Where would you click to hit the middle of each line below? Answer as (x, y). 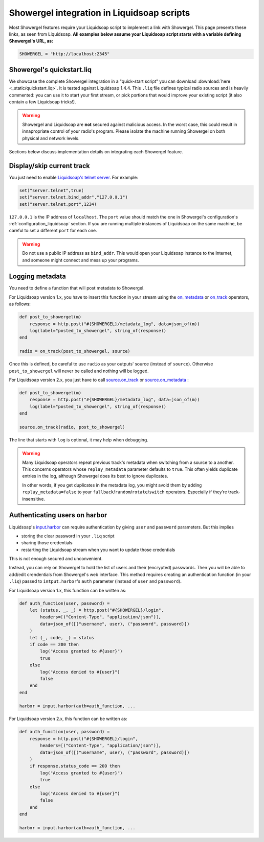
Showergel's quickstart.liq (50, 69)
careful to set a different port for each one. (53, 231)
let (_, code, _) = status (62, 638)
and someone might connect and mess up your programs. (81, 260)
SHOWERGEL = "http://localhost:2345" (65, 54)
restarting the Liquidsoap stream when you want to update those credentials (98, 550)
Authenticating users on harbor (58, 515)
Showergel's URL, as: (31, 41)
